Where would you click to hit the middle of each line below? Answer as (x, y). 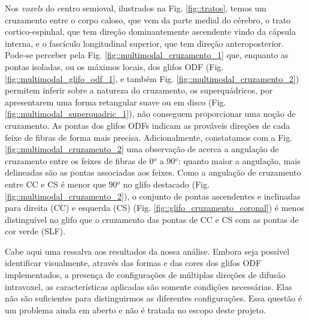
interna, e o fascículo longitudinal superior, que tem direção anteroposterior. (144, 43)
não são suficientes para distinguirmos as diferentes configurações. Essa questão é (154, 298)
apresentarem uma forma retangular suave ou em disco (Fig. (116, 102)
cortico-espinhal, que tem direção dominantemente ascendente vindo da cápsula (151, 31)
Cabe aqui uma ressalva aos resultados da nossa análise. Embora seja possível (147, 251)
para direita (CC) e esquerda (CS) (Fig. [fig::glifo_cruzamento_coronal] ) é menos (154, 208)
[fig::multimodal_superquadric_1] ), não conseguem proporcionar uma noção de (150, 114)
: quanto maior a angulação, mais (239, 160)
